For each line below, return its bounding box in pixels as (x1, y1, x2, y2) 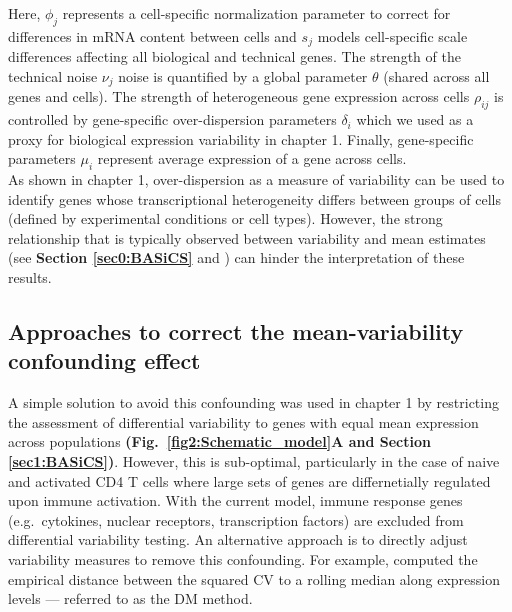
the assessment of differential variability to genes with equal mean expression (8, 411, 479, 432)
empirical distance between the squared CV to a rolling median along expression (8, 568, 500, 589)
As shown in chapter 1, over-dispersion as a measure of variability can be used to (8, 169, 505, 190)
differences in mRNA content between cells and (8, 25, 297, 46)
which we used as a (356, 109, 474, 130)
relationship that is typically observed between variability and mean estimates (8, 227, 486, 248)
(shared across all (383, 65, 490, 86)
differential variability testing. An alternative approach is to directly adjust (8, 529, 468, 550)
